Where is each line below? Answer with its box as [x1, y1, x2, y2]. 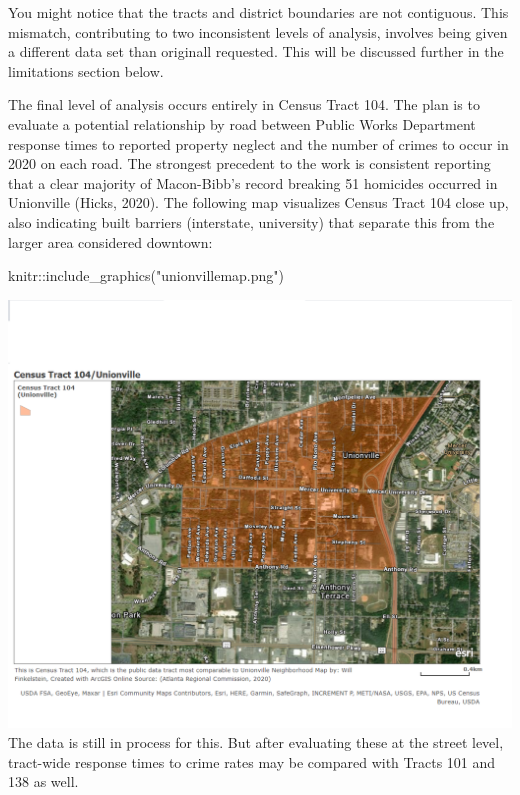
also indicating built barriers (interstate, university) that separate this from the [8, 211, 495, 232]
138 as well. [8, 771, 79, 792]
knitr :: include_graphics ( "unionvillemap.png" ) [8, 265, 284, 286]
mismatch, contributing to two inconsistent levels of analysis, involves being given [8, 21, 508, 42]
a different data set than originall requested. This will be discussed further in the [8, 41, 504, 62]
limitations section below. [8, 60, 164, 81]
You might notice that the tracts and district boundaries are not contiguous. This [8, 2, 509, 22]
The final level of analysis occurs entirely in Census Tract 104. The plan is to [8, 94, 480, 115]
